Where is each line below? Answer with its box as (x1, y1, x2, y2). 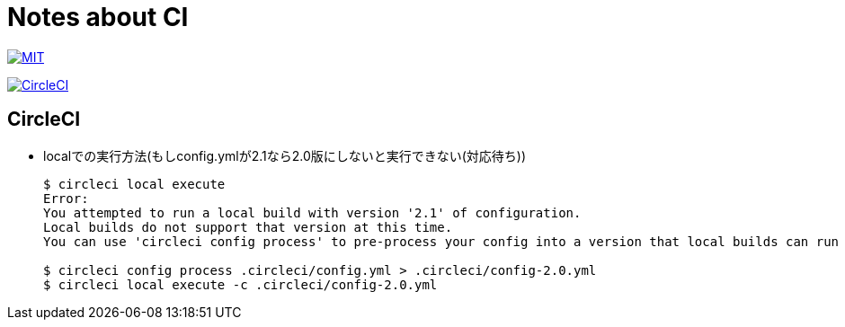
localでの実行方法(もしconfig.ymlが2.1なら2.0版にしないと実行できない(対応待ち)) (43, 147, 527, 163)
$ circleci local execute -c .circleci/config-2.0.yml (43, 277, 438, 292)
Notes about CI (7, 2, 189, 32)
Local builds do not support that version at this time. (43, 219, 453, 234)
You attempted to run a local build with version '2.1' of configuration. (43, 205, 582, 220)
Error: (43, 190, 89, 206)
